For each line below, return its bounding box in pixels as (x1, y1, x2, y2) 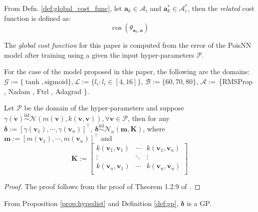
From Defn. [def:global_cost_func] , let (4, 3, 122, 13)
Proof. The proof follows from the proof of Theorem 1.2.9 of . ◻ (4, 181, 201, 192)
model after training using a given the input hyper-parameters (4, 49, 195, 60)
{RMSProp (219, 76, 253, 86)
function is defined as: (4, 12, 71, 23)
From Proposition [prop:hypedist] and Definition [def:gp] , (4, 198, 179, 208)
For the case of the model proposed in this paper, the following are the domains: (4, 66, 250, 77)
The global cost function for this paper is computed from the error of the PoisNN (4, 40, 252, 50)
